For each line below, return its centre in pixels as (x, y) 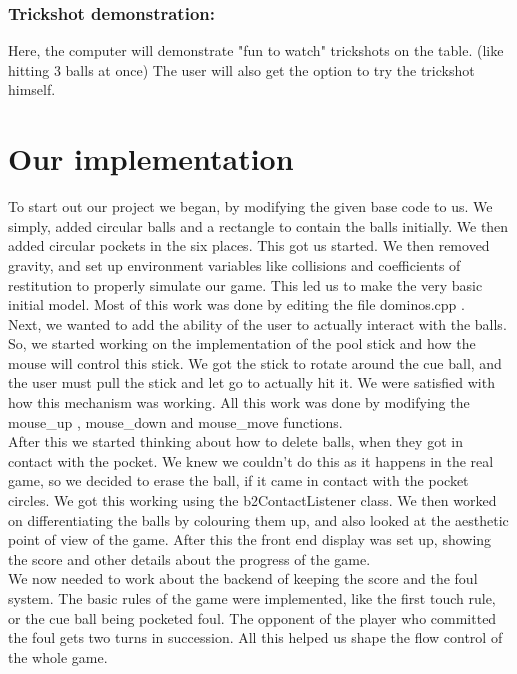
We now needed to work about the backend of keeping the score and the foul (243, 578)
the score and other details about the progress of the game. (189, 558)
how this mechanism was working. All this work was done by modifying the (239, 402)
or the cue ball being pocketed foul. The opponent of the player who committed (252, 617)
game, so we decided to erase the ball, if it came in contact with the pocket (238, 480)
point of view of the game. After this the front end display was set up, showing (250, 539)
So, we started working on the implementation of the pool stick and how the (242, 343)
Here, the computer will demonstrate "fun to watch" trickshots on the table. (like (256, 50)
